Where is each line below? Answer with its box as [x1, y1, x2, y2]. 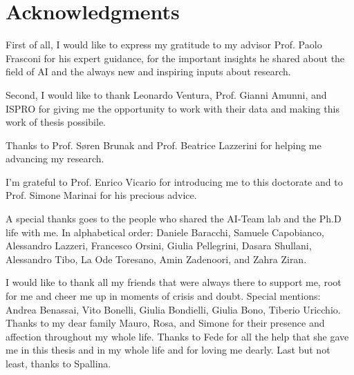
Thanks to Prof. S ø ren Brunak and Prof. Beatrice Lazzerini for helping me [6, 137, 322, 152]
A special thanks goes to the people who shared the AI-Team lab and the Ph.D [6, 211, 342, 226]
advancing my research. [6, 151, 104, 166]
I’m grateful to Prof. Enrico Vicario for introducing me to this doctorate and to [6, 174, 343, 189]
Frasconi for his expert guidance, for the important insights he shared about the [6, 50, 345, 65]
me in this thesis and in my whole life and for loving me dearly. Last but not [6, 343, 330, 357]
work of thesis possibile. [6, 115, 106, 129]
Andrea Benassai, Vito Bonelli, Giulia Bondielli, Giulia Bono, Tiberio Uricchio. [6, 302, 341, 316]
